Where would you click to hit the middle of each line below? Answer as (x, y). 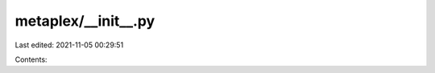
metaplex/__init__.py (85, 21)
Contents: (31, 59)
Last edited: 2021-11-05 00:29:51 (69, 45)
